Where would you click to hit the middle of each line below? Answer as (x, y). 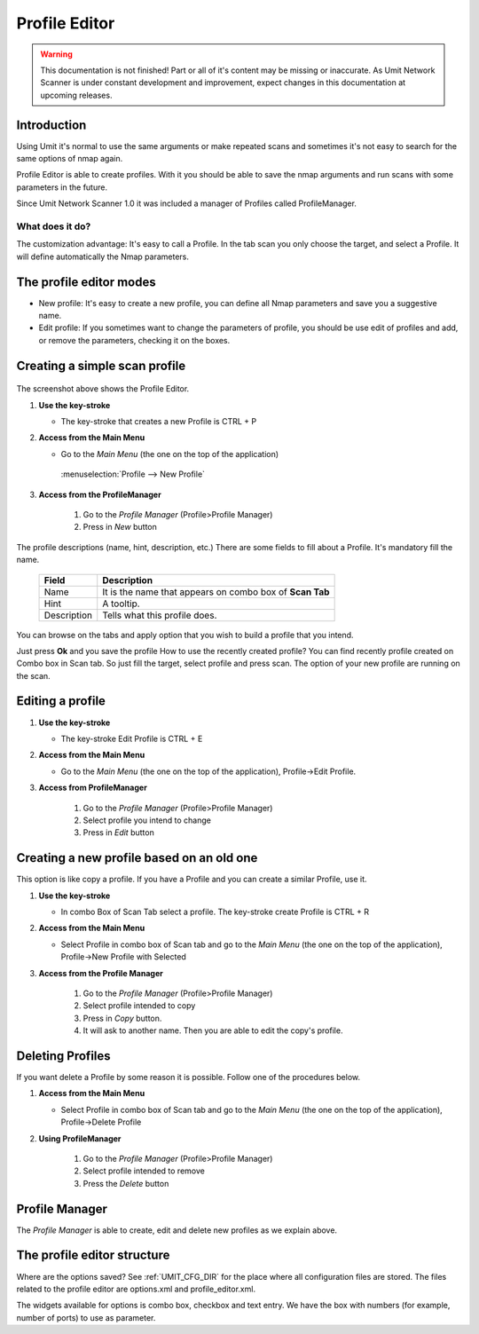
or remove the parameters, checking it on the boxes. (134, 340)
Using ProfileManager (80, 1138)
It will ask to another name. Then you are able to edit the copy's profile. (213, 1030)
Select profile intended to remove (144, 1171)
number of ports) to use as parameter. (86, 1317)
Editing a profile (61, 701)
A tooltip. (122, 604)
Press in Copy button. (122, 1018)
